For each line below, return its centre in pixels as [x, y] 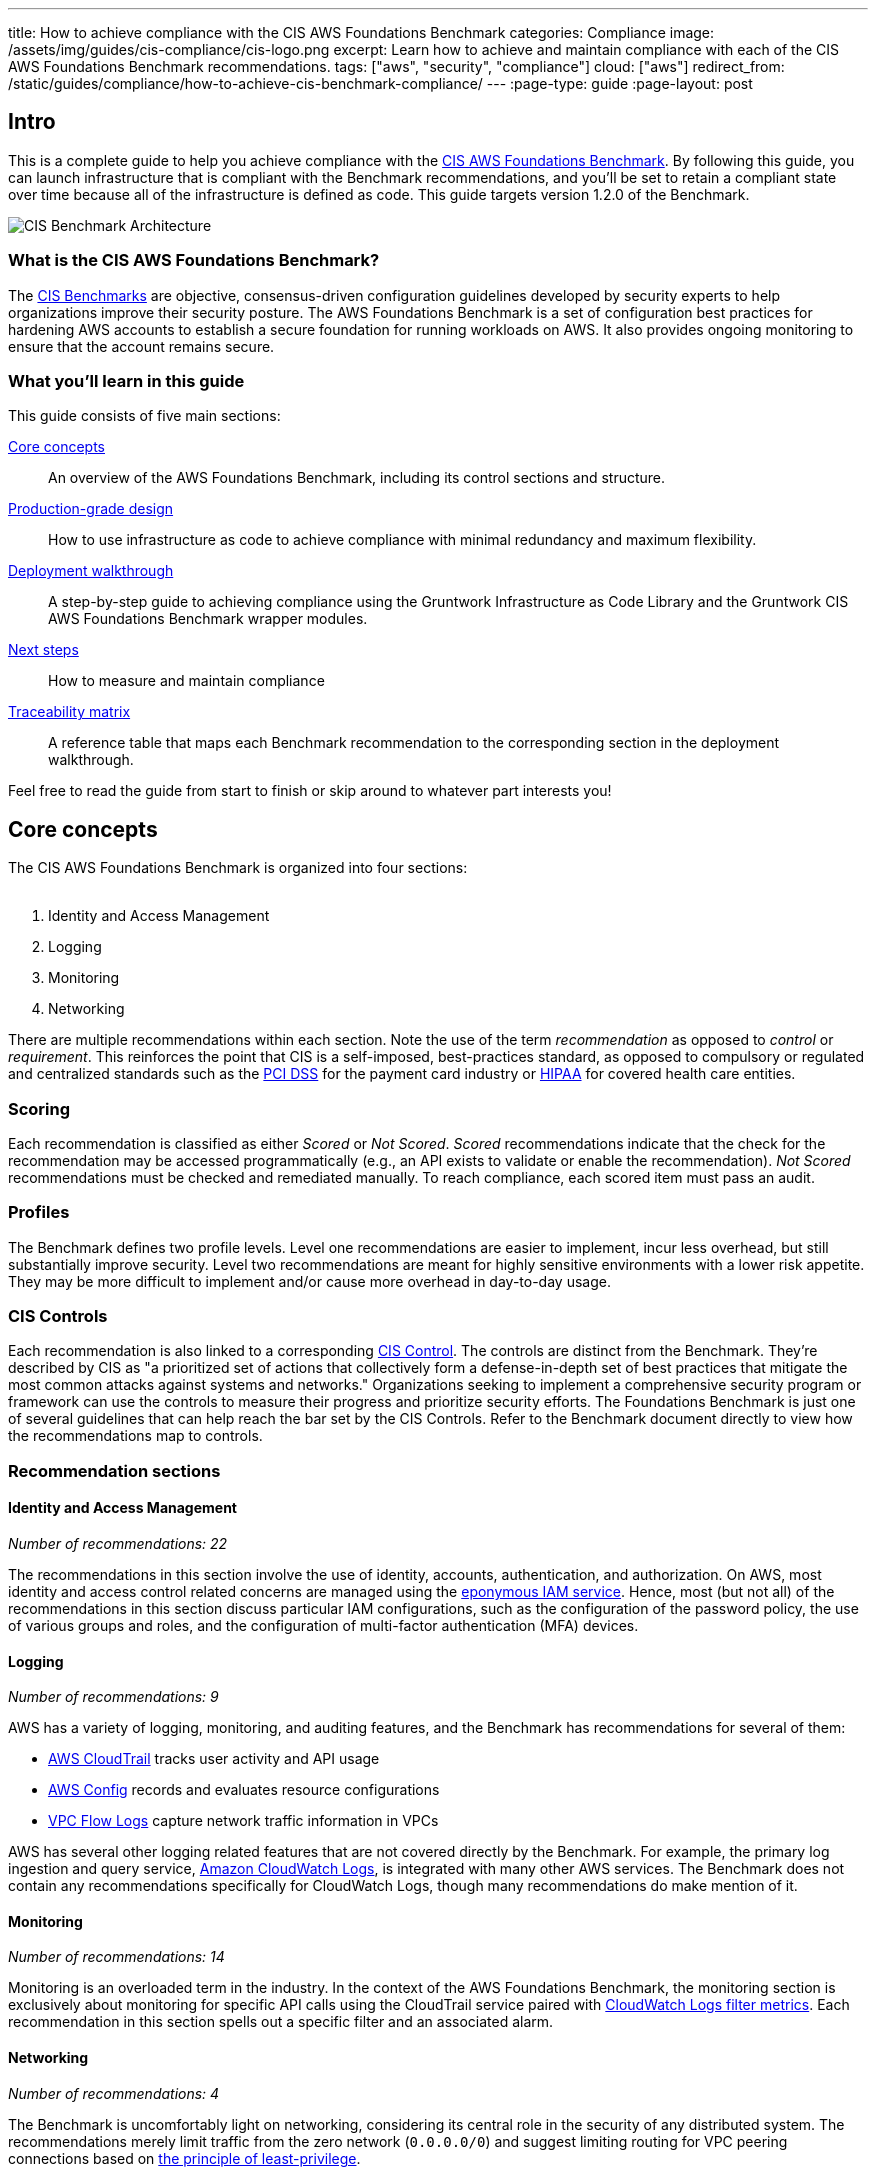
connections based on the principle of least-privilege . [184, 2158]
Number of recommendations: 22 [118, 1544]
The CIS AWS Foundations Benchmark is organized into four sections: [238, 868]
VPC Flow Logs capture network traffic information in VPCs [243, 1821]
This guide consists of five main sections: [144, 416]
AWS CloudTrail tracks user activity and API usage [214, 1759]
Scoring [39, 1108]
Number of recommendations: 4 [114, 2093]
